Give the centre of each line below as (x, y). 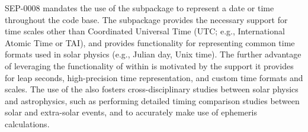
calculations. (27, 123)
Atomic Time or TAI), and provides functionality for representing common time (150, 42)
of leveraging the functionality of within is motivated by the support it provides (149, 65)
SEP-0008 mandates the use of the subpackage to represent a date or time (139, 8)
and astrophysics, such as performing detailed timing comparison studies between (152, 100)
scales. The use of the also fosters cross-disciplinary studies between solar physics (152, 89)
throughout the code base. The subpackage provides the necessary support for (146, 19)
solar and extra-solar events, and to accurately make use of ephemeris (131, 112)
